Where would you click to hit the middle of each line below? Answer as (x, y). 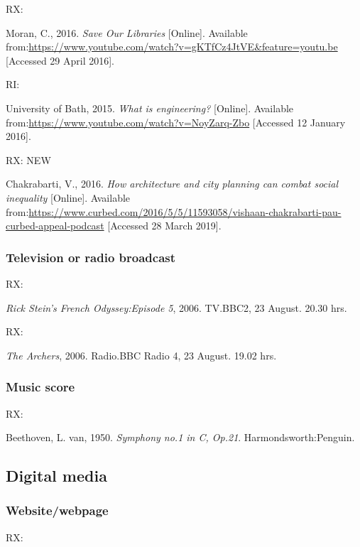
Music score (40, 387)
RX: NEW (28, 159)
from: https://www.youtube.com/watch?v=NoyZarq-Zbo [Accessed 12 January (176, 122)
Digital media (56, 476)
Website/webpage (57, 510)
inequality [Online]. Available (68, 197)
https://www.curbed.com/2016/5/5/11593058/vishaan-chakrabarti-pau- (185, 211)
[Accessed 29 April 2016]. (60, 60)
